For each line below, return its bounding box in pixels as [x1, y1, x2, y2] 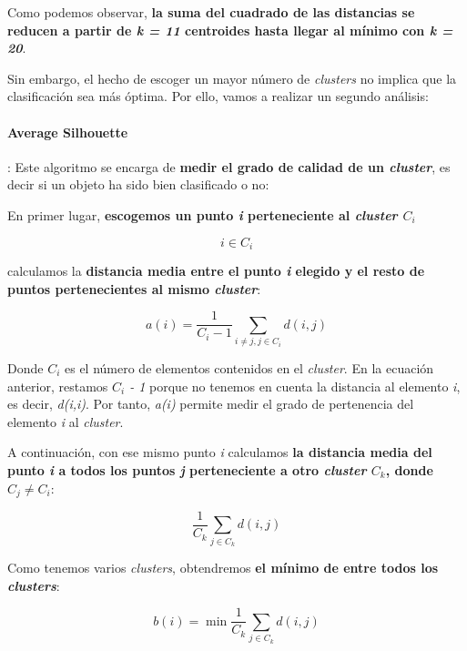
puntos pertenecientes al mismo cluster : [7, 279, 261, 298]
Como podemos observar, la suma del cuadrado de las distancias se [7, 3, 415, 21]
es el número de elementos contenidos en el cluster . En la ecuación [65, 358, 434, 377]
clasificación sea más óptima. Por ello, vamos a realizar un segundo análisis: [7, 86, 429, 106]
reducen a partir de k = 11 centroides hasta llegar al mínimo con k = [7, 20, 453, 39]
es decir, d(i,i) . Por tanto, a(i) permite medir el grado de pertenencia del [7, 394, 414, 413]
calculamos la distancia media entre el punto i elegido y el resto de [7, 261, 425, 280]
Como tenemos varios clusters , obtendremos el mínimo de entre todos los [7, 558, 439, 577]
